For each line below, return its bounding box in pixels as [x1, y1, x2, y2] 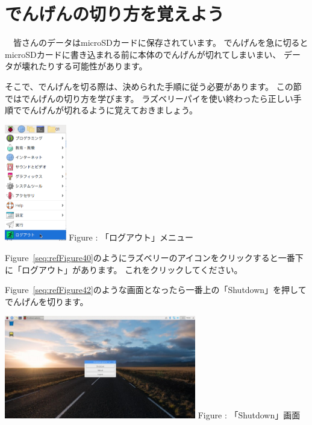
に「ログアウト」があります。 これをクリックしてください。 [5, 263, 243, 275]
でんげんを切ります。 [5, 295, 89, 307]
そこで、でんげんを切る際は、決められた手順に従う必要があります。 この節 [5, 80, 302, 92]
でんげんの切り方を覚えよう [5, 1, 225, 26]
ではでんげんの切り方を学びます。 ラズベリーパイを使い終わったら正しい [5, 92, 293, 104]
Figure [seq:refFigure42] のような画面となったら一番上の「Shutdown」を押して [5, 283, 307, 296]
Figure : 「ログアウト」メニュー [69, 231, 193, 244]
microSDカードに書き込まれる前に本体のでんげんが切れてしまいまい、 [5, 48, 281, 60]
